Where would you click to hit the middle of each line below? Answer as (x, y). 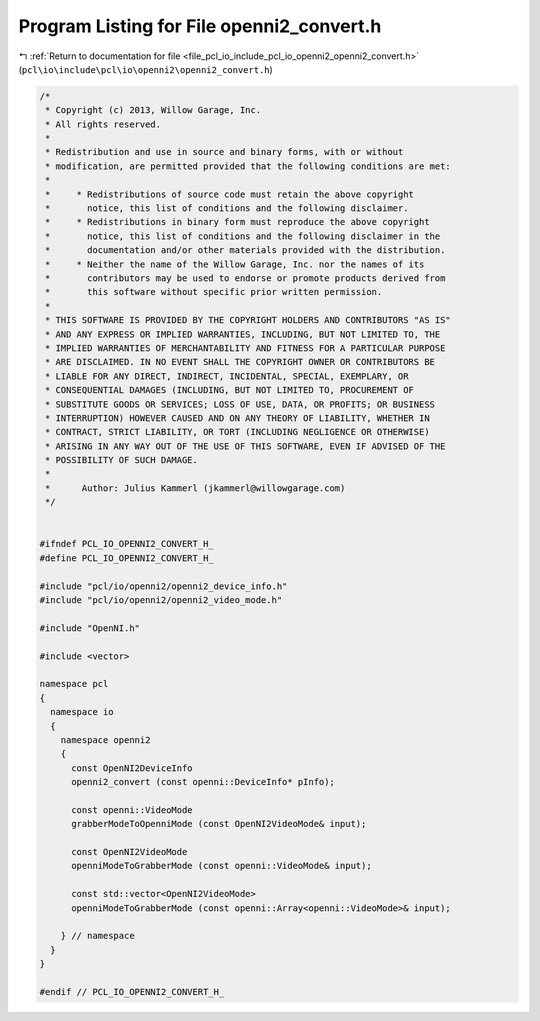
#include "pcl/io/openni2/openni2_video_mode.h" (161, 599)
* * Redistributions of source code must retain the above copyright (230, 194)
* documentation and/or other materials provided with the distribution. (245, 250)
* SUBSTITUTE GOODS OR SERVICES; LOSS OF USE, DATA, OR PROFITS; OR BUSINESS (240, 404)
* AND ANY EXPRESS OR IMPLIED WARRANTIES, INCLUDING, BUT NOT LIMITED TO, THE (243, 334)
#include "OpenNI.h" (89, 628)
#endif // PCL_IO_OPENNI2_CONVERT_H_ (132, 991)
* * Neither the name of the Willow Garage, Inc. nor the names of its (235, 264)
